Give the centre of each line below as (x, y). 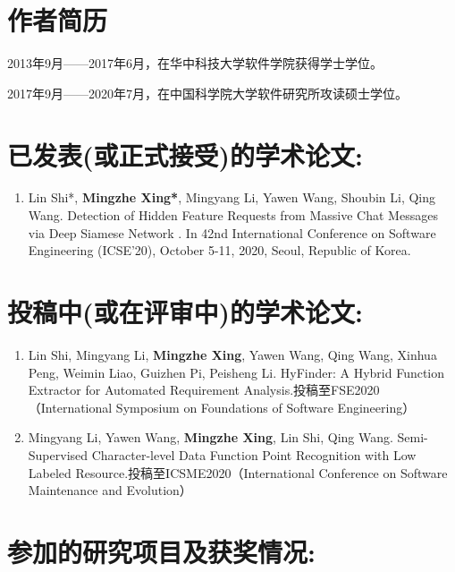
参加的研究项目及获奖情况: (161, 551)
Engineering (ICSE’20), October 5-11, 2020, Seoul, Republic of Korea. (219, 250)
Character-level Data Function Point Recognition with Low (254, 454)
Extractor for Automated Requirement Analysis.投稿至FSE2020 (204, 390)
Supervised (58, 454)
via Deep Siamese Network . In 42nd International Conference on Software (232, 232)
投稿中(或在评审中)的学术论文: (185, 312)
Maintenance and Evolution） (110, 490)
